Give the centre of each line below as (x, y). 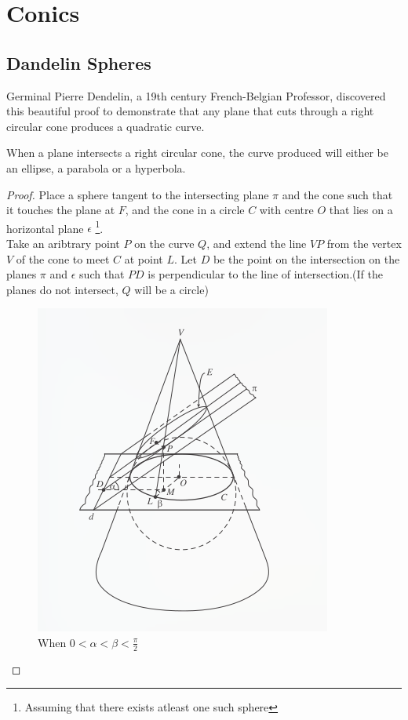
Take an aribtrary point (63, 243)
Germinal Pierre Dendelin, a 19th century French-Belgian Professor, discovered (196, 95)
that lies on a (361, 210)
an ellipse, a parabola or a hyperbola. (96, 167)
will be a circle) (171, 289)
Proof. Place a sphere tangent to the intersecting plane (138, 194)
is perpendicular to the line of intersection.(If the (266, 274)
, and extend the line (257, 243)
